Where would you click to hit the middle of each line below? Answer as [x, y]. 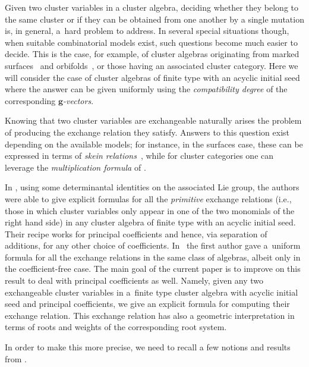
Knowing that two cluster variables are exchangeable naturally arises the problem [153, 120]
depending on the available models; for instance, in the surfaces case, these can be [154, 144]
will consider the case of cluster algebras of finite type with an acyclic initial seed [152, 77]
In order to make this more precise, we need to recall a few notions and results [148, 347]
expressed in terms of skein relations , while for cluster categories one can [139, 156]
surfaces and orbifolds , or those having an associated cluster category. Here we [152, 65]
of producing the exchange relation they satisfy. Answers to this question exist [147, 132]
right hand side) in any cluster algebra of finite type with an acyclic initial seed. [150, 222]
